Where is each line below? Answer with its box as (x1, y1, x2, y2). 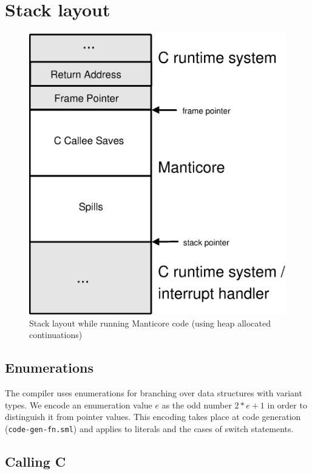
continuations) (29, 328, 83, 341)
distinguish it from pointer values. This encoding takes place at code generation (5, 410, 301, 423)
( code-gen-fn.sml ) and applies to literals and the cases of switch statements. (5, 422, 294, 435)
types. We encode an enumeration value (5, 398, 152, 411)
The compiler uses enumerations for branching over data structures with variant (5, 386, 302, 399)
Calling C (5, 452, 66, 470)
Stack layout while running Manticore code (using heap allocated (29, 316, 271, 329)
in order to (267, 398, 307, 411)
